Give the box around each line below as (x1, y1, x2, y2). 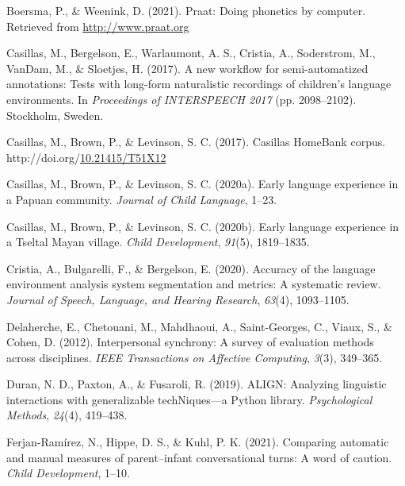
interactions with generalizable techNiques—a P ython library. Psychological (6, 391, 373, 407)
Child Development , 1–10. (6, 465, 130, 481)
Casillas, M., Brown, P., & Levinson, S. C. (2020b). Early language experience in (6, 218, 399, 234)
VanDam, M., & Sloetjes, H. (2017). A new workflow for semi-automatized (6, 60, 369, 76)
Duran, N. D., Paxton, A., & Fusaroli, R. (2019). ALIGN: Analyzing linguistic (6, 376, 387, 392)
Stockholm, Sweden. (6, 106, 104, 123)
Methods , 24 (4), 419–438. (6, 407, 128, 423)
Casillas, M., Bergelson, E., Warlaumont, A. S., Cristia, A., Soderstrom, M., (6, 44, 376, 61)
